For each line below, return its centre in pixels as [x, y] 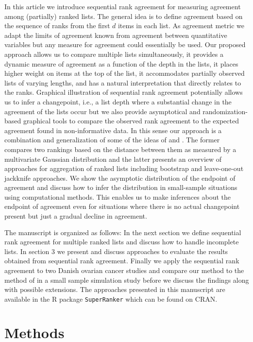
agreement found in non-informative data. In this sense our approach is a [113, 130]
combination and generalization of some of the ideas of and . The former [112, 140]
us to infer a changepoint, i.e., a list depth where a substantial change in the [118, 101]
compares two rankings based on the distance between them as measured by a [120, 149]
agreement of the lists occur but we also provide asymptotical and [102, 111]
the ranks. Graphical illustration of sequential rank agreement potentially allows [124, 92]
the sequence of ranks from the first [57, 26]
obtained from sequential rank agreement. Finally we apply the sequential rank [122, 261]
